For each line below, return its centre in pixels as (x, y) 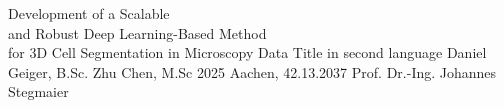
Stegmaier (38, 91)
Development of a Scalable (89, 13)
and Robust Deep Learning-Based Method (137, 32)
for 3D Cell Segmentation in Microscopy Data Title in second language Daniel (247, 52)
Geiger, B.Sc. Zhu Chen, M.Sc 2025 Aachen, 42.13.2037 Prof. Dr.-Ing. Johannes (252, 71)
